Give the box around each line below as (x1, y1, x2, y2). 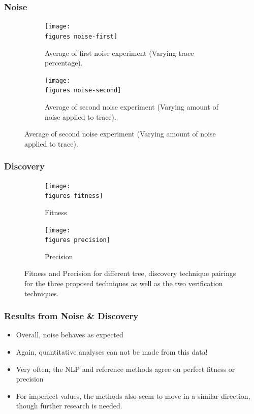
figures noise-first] (45, 32, 118, 40)
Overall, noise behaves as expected (16, 329, 123, 340)
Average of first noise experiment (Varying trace (45, 47, 194, 58)
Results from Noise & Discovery (4, 309, 139, 322)
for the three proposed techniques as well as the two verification (24, 278, 223, 289)
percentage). (45, 57, 83, 68)
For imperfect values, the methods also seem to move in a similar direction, (16, 390, 250, 401)
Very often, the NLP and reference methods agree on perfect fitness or (16, 363, 235, 374)
